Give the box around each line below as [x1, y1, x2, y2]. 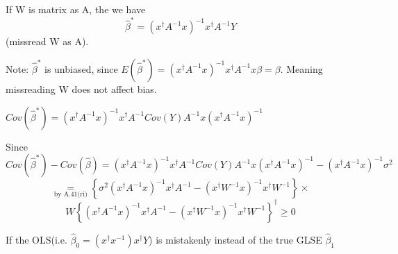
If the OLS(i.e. [6, 232, 67, 246]
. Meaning [280, 61, 323, 76]
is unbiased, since [44, 61, 118, 76]
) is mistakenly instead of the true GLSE [149, 232, 322, 246]
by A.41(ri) [53, 190, 88, 198]
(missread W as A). [6, 34, 89, 49]
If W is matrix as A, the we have [6, 2, 146, 16]
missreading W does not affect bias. [6, 81, 157, 96]
